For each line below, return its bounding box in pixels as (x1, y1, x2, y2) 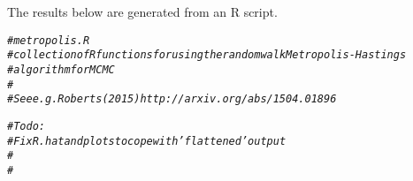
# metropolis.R (7, 34, 90, 47)
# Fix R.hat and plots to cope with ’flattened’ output (7, 134, 287, 147)
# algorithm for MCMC (7, 63, 115, 76)
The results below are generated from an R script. (7, 3, 278, 20)
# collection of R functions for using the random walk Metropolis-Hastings (7, 49, 407, 62)
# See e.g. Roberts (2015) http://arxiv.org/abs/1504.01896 (7, 93, 337, 106)
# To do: (7, 119, 45, 132)
